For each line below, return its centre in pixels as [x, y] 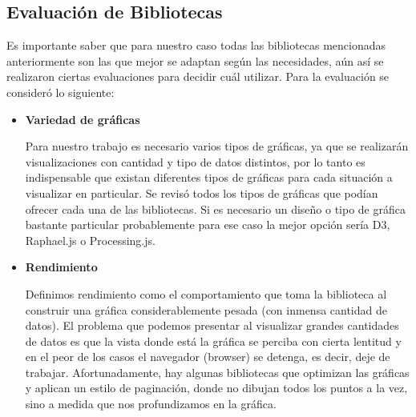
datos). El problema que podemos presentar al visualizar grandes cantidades [212, 325]
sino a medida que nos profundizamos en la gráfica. [151, 404]
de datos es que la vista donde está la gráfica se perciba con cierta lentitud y [213, 341]
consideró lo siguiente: [61, 92]
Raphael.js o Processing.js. [90, 240]
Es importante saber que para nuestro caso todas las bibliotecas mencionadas [196, 45]
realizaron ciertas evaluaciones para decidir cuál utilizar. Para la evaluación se [198, 76]
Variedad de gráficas [83, 119]
